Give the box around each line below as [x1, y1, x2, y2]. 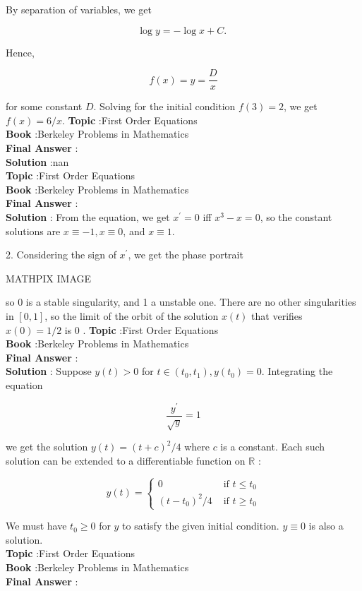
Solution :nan [6, 154, 69, 169]
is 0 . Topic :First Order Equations [64, 322, 219, 337]
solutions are [6, 223, 61, 238]
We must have [6, 518, 67, 533]
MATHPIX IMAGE [6, 270, 92, 285]
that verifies [251, 308, 303, 323]
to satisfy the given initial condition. [122, 518, 279, 533]
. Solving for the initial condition [93, 99, 236, 114]
